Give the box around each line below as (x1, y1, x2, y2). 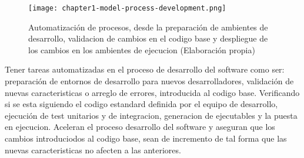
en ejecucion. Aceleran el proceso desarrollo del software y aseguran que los (5, 121, 275, 133)
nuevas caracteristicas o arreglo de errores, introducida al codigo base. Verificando (5, 86, 300, 98)
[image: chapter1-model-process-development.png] (28, 4, 226, 12)
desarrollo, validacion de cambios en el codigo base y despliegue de (28, 32, 268, 44)
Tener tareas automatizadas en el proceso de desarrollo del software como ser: (5, 63, 285, 75)
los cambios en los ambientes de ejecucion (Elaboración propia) (28, 43, 255, 56)
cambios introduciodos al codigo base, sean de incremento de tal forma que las (5, 132, 287, 144)
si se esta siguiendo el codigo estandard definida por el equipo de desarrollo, (5, 98, 278, 110)
